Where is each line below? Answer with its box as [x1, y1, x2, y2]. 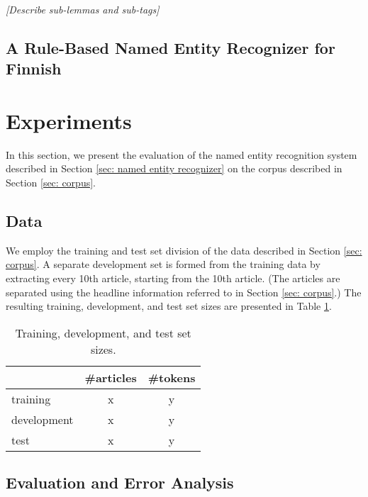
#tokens [147, 369, 196, 386]
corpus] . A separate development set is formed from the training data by [6, 257, 320, 272]
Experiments [6, 106, 132, 135]
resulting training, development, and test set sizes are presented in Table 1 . [6, 298, 332, 313]
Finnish [6, 57, 62, 79]
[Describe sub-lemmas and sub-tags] [6, 2, 160, 16]
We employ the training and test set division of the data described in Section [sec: [6, 242, 362, 257]
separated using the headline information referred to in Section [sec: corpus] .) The [6, 284, 362, 299]
